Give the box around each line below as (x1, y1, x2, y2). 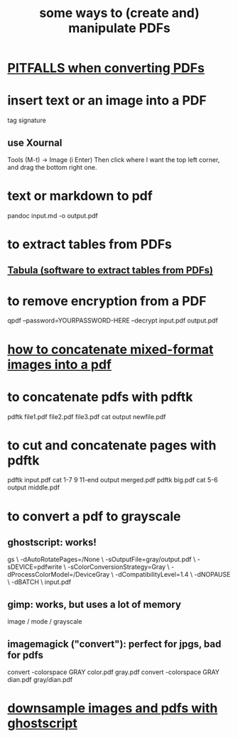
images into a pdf (7, 357, 112, 372)
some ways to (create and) (38, 5, 200, 21)
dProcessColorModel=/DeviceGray (7, 570, 110, 579)
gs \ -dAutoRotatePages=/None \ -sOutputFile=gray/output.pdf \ (7, 555, 196, 564)
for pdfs (7, 649, 44, 661)
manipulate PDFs (68, 20, 171, 36)
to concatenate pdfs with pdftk (7, 389, 193, 405)
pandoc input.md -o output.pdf (7, 211, 98, 219)
